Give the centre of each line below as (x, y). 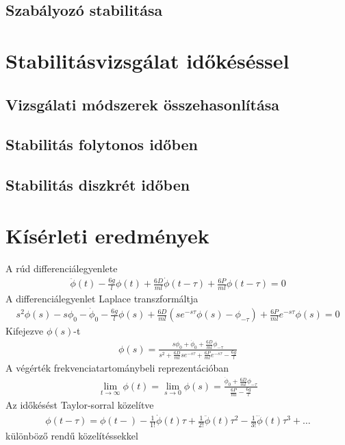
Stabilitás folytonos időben (102, 144)
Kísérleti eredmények (107, 235)
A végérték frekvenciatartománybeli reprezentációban (117, 368)
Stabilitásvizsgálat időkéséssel (148, 60)
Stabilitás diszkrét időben (98, 185)
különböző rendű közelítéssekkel (72, 436)
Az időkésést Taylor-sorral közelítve (80, 405)
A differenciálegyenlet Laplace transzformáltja (102, 299)
